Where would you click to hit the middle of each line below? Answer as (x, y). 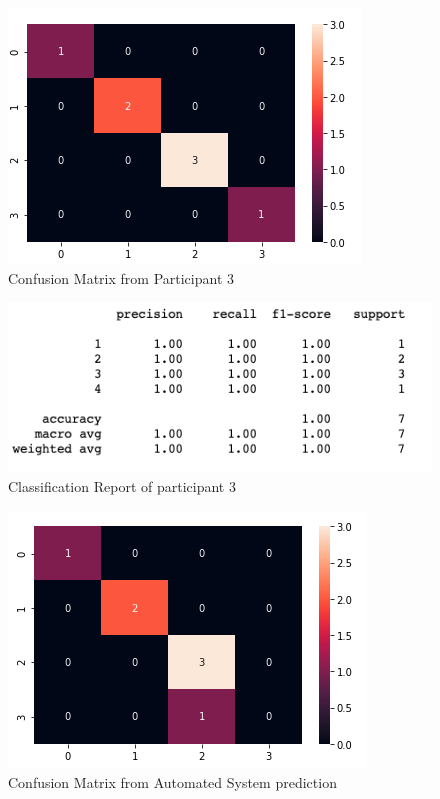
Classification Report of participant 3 (122, 485)
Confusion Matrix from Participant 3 (121, 277)
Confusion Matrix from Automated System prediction (172, 782)
